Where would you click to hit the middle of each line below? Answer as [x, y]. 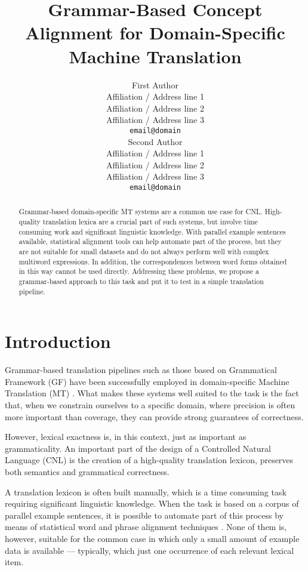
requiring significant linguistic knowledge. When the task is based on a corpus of [152, 503]
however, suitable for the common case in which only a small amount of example [152, 538]
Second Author [155, 141]
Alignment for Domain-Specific [155, 33]
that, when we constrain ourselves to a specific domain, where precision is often [150, 404]
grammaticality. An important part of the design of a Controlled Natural [138, 448]
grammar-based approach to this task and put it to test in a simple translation [141, 281]
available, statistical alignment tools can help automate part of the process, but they [150, 241]
